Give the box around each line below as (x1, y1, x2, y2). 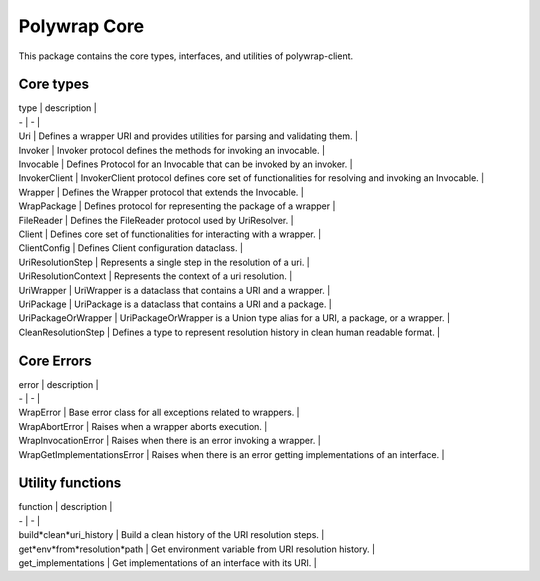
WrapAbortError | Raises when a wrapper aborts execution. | (18, 420, 268, 432)
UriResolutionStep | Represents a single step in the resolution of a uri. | (18, 256, 310, 268)
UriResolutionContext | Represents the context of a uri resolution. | (18, 270, 293, 282)
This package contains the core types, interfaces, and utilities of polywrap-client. (18, 50, 354, 62)
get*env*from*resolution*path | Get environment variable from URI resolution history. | (18, 543, 375, 555)
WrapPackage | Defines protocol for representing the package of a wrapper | (18, 200, 336, 212)
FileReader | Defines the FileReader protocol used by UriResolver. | (18, 214, 294, 226)
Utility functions (18, 475, 122, 492)
